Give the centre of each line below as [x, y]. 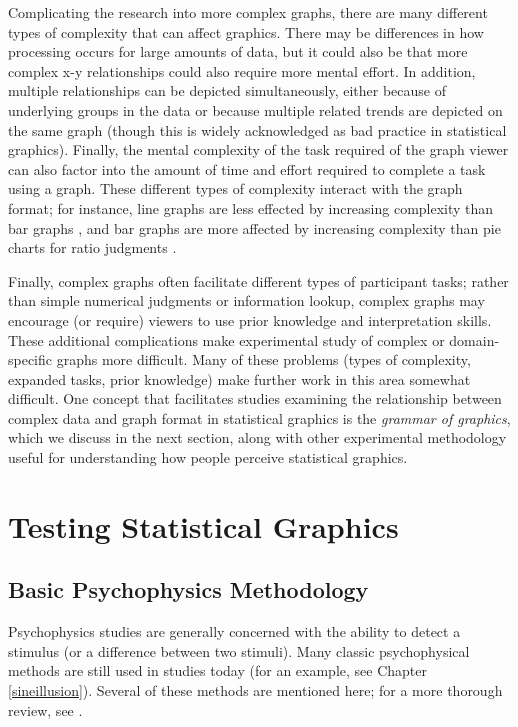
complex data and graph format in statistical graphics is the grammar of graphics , [259, 417]
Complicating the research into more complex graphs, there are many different [248, 12]
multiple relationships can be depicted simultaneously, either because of [227, 90]
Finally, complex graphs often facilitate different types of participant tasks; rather [258, 280]
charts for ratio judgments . [92, 247]
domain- [474, 339]
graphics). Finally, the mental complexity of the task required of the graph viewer [258, 149]
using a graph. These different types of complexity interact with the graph [235, 188]
